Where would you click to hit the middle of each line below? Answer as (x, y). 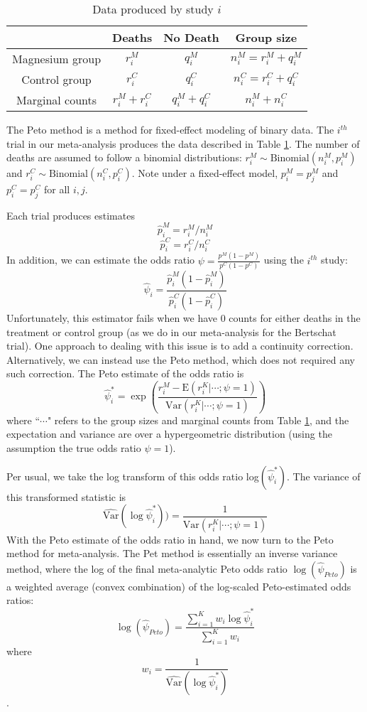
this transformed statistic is (66, 496)
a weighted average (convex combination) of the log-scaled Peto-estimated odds (179, 586)
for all (57, 189)
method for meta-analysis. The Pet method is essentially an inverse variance (172, 553)
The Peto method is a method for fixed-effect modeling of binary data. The (170, 129)
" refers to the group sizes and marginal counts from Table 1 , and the (198, 420)
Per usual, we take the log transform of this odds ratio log (133, 476)
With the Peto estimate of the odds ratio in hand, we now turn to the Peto (170, 539)
